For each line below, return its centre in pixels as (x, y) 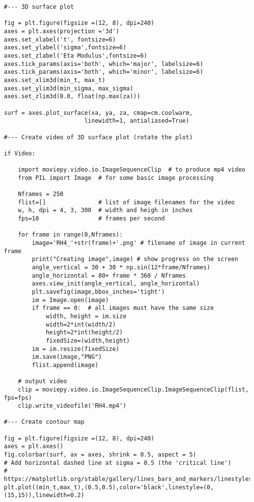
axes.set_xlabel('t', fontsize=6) (60, 39)
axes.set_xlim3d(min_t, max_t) (55, 80)
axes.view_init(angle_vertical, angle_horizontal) (116, 284)
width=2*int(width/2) (81, 324)
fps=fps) (18, 398)
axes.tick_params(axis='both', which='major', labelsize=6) (104, 64)
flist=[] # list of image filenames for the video (126, 202)
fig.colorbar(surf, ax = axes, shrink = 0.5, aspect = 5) (100, 455)
